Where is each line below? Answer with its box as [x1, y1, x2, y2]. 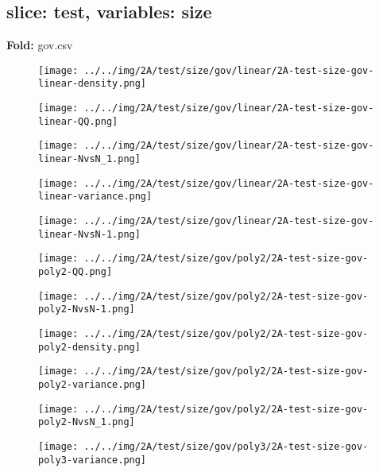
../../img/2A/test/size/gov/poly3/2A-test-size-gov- [83, 440, 369, 452]
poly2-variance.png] [38, 378, 147, 390]
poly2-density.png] [38, 341, 141, 353]
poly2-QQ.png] [38, 266, 113, 278]
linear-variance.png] [38, 191, 153, 203]
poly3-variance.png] [38, 454, 147, 466]
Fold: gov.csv [6, 37, 73, 53]
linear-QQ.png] [38, 115, 118, 127]
